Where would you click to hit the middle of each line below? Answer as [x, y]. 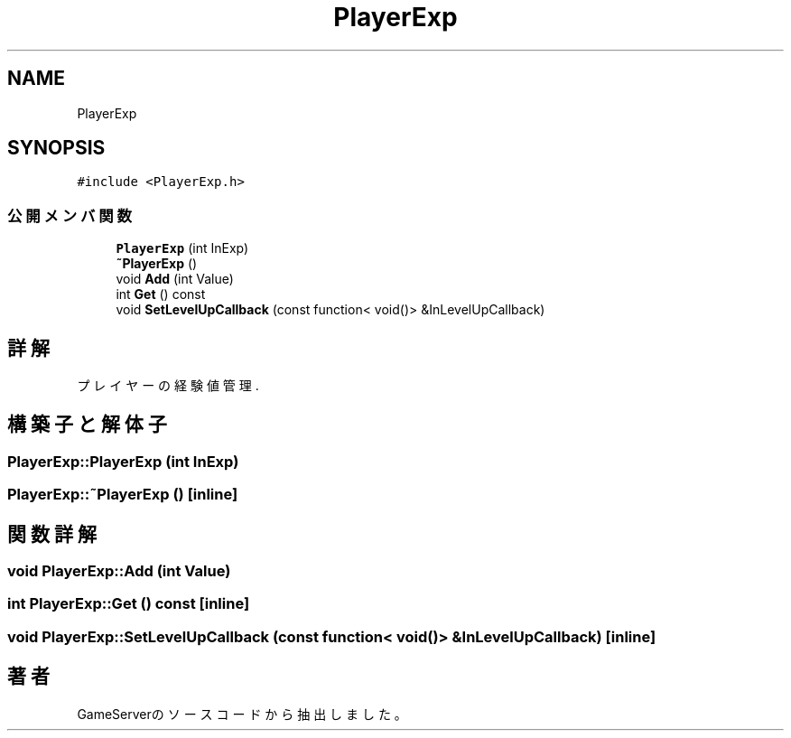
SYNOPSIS [56, 148]
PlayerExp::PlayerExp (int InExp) [123, 461]
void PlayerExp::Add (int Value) [119, 571]
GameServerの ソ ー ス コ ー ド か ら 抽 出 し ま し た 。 [242, 714]
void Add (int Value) [175, 279]
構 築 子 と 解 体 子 [87, 425]
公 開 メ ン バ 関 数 [70, 215]
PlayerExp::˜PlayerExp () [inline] [123, 495]
